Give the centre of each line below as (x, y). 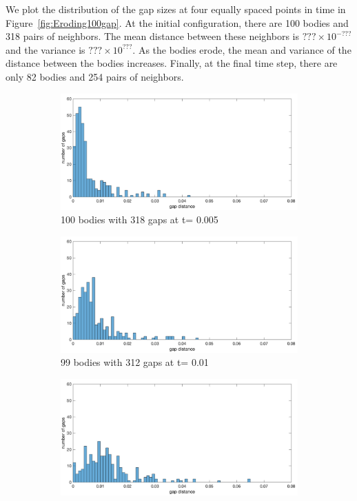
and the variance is (45, 49)
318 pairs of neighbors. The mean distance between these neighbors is (152, 36)
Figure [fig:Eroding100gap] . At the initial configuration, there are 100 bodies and (177, 22)
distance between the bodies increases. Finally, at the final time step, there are (172, 63)
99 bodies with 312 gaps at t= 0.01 (135, 362)
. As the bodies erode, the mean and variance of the (242, 49)
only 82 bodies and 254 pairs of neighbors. (95, 76)
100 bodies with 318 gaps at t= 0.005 (140, 219)
